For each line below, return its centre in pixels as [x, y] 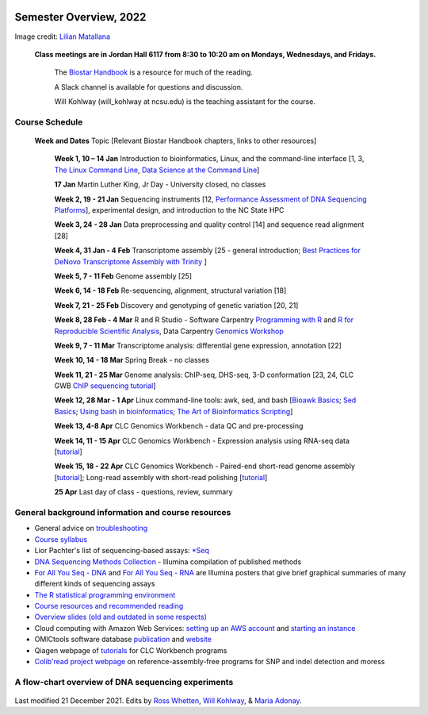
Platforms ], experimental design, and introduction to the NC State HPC [169, 210]
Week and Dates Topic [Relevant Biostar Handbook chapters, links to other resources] [176, 141]
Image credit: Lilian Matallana [63, 37]
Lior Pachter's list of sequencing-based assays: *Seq [122, 551]
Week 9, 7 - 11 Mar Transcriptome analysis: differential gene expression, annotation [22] [198, 345]
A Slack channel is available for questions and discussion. [149, 86]
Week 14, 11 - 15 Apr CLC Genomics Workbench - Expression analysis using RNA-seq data [202, 440]
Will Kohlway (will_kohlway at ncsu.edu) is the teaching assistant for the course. [185, 102]
